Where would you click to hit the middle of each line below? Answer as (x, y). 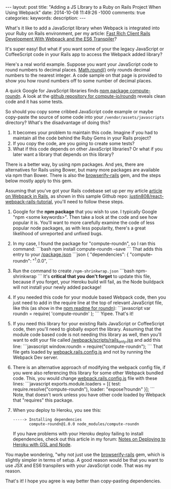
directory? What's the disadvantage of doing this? (58, 123)
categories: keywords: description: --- (46, 18)
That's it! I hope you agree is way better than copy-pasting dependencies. (83, 481)
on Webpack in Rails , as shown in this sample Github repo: (67, 196)
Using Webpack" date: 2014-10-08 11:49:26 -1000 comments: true (75, 12)
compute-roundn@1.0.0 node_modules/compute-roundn (84, 424)
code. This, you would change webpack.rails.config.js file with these (85, 378)
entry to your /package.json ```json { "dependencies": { (71, 254)
